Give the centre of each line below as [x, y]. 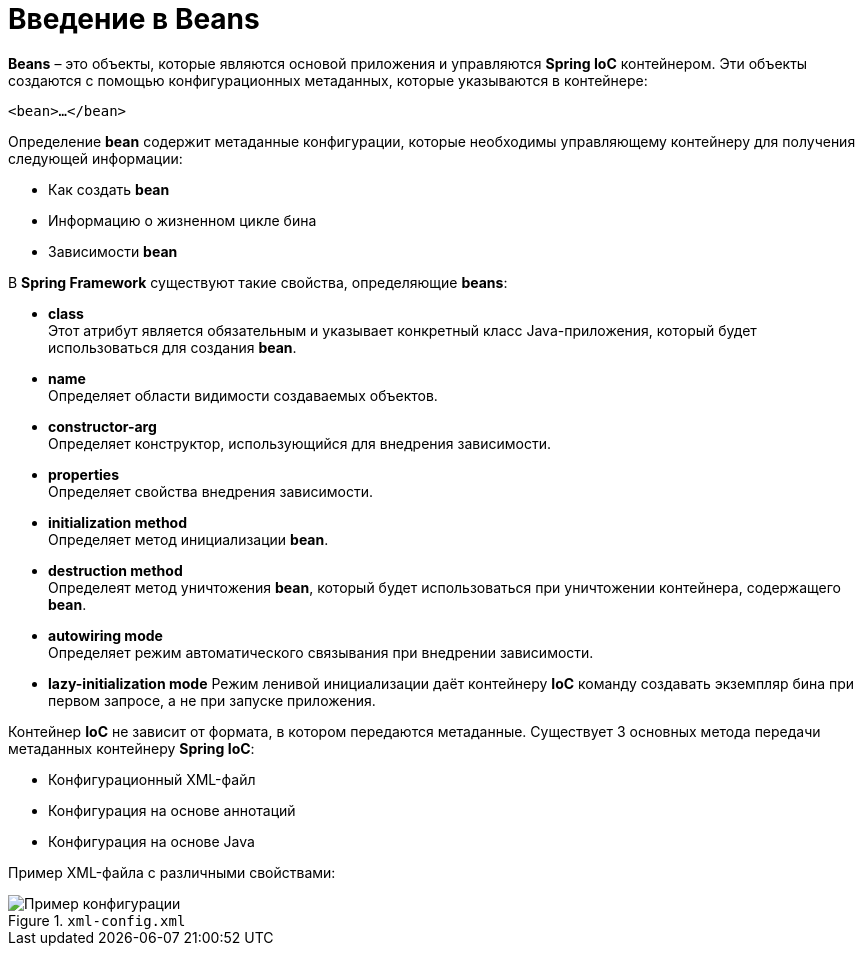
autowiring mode [105, 635]
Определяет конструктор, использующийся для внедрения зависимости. [300, 443]
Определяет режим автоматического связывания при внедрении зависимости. [321, 652]
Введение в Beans [134, 19]
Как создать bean [109, 189]
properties [84, 474]
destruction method [115, 570]
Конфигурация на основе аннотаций [172, 810]
